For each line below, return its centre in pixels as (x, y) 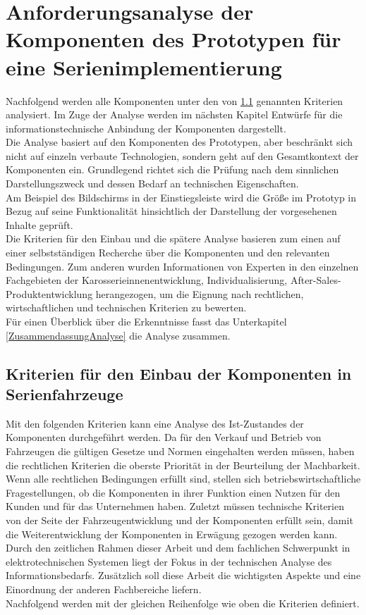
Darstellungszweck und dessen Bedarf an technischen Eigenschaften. (152, 184)
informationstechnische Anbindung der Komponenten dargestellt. (146, 128)
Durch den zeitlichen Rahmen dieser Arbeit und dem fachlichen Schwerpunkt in (178, 548)
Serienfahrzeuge (65, 393)
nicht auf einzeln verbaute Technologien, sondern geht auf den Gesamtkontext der (182, 155)
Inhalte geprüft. (39, 224)
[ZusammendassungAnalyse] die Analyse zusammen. (118, 335)
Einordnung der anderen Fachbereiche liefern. (104, 589)
